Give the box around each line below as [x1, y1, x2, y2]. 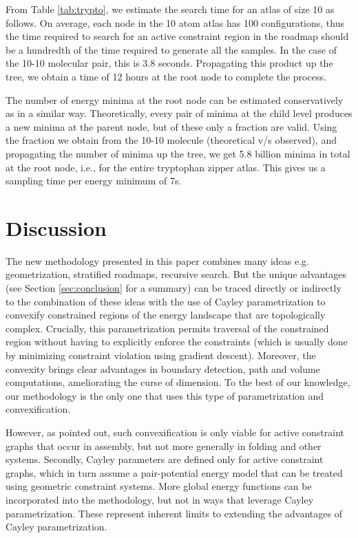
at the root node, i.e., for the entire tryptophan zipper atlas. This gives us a [6, 160, 326, 174]
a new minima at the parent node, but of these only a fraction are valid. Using [6, 119, 337, 133]
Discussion [6, 213, 107, 241]
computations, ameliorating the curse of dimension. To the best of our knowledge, [6, 375, 350, 389]
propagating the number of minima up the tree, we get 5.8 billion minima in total [6, 146, 350, 160]
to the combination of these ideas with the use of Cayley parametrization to [6, 294, 326, 308]
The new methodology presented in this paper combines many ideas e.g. [6, 253, 309, 268]
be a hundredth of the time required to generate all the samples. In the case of [6, 42, 337, 56]
